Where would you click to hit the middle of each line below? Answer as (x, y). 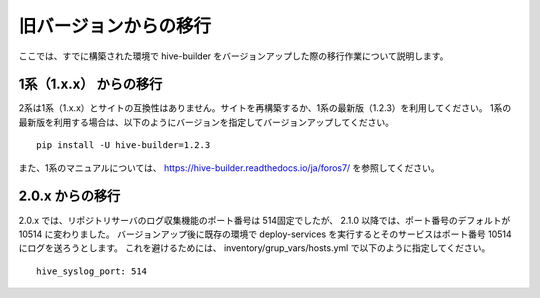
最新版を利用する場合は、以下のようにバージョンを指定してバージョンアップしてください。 (206, 122)
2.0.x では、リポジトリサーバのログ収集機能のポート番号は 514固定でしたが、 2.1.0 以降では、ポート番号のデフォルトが (264, 220)
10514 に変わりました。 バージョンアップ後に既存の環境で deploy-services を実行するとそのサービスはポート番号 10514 (265, 234)
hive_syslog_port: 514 (92, 271)
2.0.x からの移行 (69, 196)
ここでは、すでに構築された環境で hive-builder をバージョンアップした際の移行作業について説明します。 (233, 56)
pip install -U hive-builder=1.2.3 (123, 145)
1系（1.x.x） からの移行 (90, 84)
